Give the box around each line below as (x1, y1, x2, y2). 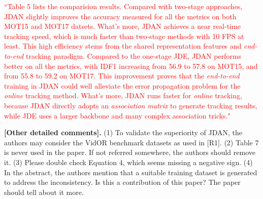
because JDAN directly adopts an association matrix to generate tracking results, (4, 100, 257, 110)
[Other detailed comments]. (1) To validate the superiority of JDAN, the (4, 127, 243, 138)
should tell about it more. (4, 186, 84, 197)
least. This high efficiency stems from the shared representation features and (4, 41, 242, 51)
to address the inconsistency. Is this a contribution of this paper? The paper (4, 177, 241, 187)
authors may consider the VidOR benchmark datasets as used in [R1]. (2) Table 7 (4, 137, 259, 147)
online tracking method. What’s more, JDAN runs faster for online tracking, (4, 90, 242, 101)
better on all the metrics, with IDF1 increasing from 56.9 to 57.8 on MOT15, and (4, 60, 258, 71)
